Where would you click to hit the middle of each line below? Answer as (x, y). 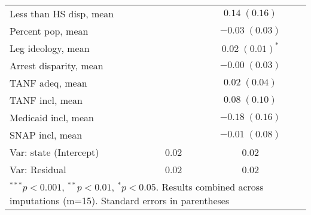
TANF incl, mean (46, 100)
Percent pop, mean (49, 31)
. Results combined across (210, 187)
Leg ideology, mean (50, 48)
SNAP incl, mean (46, 135)
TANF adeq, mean (48, 83)
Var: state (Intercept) (54, 152)
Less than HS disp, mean (62, 13)
